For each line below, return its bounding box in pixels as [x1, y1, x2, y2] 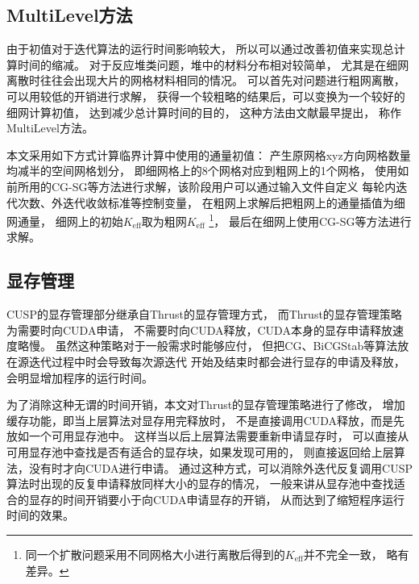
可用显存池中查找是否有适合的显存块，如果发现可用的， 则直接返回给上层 [6, 443, 394, 460]
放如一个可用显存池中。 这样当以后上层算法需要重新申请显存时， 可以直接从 [6, 428, 409, 444]
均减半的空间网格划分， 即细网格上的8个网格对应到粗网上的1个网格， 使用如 [6, 162, 409, 179]
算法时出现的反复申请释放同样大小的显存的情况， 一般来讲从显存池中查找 [6, 475, 394, 492]
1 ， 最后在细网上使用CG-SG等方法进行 [209, 211, 412, 229]
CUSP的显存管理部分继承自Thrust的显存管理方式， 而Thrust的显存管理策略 [6, 306, 402, 323]
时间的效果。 [6, 507, 74, 524]
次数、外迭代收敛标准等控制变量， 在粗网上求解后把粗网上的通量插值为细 [17, 194, 405, 211]
